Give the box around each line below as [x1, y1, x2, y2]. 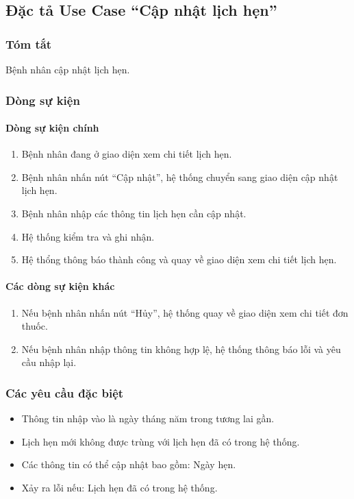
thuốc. [21, 319, 48, 333]
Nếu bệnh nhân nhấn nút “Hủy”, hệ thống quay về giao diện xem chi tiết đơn [21, 305, 349, 319]
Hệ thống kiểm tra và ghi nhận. [21, 229, 155, 243]
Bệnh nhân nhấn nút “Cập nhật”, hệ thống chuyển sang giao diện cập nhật [21, 169, 338, 184]
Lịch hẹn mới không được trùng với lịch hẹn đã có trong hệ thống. [21, 434, 300, 448]
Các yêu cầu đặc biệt [5, 384, 124, 401]
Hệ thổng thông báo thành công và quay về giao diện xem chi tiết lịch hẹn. [21, 252, 337, 267]
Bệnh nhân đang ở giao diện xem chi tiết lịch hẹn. [21, 147, 232, 161]
